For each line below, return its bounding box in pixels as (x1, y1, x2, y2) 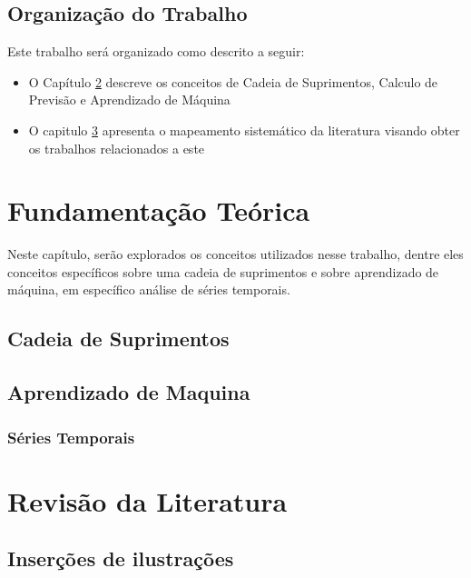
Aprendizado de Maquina (7, 378, 250, 406)
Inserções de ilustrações (7, 544, 234, 573)
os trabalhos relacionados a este (28, 138, 205, 157)
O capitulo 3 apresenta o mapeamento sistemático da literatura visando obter (28, 120, 460, 139)
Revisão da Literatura (7, 482, 288, 519)
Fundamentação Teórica (7, 192, 310, 229)
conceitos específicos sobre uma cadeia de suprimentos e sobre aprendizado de (7, 262, 439, 281)
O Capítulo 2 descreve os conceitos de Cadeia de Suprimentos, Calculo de (28, 72, 438, 91)
